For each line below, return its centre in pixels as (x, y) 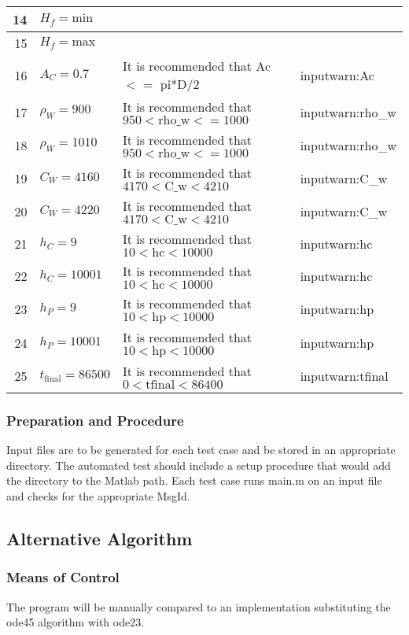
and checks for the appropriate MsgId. (98, 496)
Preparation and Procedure (95, 420)
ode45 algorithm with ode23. (76, 622)
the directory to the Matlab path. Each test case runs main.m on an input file (194, 480)
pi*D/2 (180, 84)
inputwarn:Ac (337, 75)
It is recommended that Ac (196, 66)
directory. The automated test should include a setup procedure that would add (199, 465)
